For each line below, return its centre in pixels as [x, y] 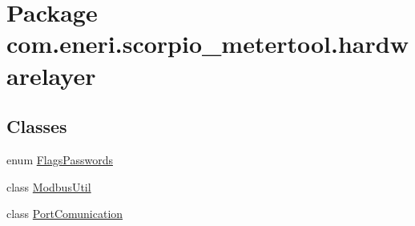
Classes [37, 126]
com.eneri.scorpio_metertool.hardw [207, 44]
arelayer [51, 75]
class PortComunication [65, 214]
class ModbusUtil [49, 186]
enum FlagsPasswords [60, 159]
